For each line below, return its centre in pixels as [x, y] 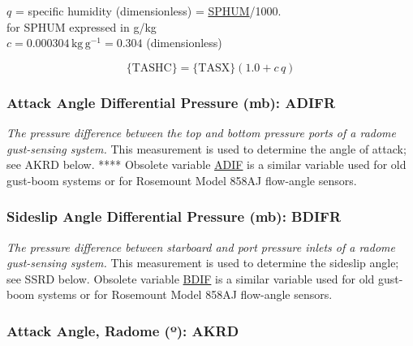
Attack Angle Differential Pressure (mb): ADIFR [171, 102]
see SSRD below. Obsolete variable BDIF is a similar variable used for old [191, 278]
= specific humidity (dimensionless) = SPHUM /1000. [148, 11]
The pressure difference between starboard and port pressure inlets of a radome [201, 247]
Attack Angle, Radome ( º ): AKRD [123, 330]
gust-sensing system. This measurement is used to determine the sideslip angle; [203, 263]
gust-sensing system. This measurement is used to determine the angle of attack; [206, 148]
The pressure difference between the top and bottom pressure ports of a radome [202, 132]
